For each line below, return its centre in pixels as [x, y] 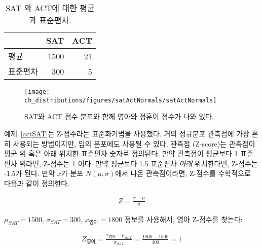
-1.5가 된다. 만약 [30, 173]
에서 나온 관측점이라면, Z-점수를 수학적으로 [183, 173]
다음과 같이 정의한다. [37, 183]
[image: [37, 92]
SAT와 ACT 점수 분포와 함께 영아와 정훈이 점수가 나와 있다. [119, 116]
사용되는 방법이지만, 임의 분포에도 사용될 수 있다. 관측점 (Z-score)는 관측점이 [134, 143]
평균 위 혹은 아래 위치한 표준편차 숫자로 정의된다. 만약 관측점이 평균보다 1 [121, 153]
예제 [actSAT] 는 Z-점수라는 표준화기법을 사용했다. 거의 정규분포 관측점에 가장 [127, 133]
